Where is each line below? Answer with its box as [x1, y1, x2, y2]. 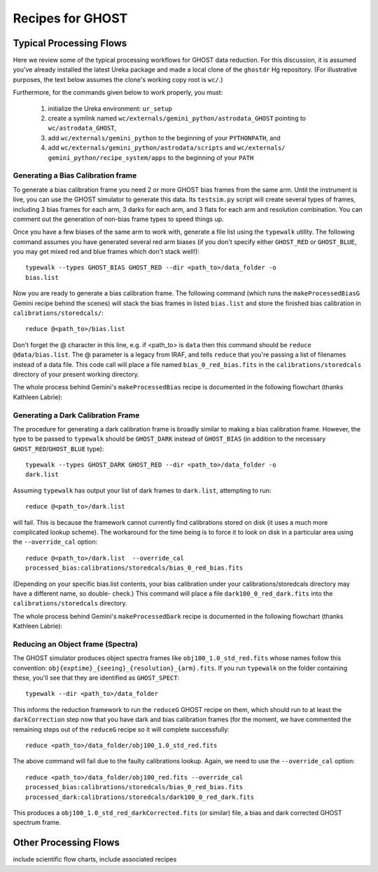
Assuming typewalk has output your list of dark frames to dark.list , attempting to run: [13, 486, 272, 495]
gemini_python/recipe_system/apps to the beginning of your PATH [48, 153, 254, 161]
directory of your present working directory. [13, 370, 140, 378]
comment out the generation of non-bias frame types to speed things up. [13, 215, 224, 223]
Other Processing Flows [13, 837, 120, 849]
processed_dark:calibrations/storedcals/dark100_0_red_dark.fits [25, 793, 255, 801]
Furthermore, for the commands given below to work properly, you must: [13, 88, 223, 97]
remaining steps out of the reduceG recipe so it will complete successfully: [13, 725, 230, 733]
